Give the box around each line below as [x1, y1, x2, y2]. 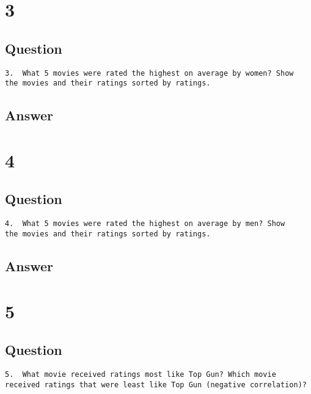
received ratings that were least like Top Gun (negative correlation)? [5, 380, 307, 389]
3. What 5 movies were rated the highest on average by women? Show [5, 68, 294, 78]
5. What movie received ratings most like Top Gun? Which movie [5, 370, 276, 379]
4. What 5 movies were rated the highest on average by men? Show [5, 219, 285, 228]
